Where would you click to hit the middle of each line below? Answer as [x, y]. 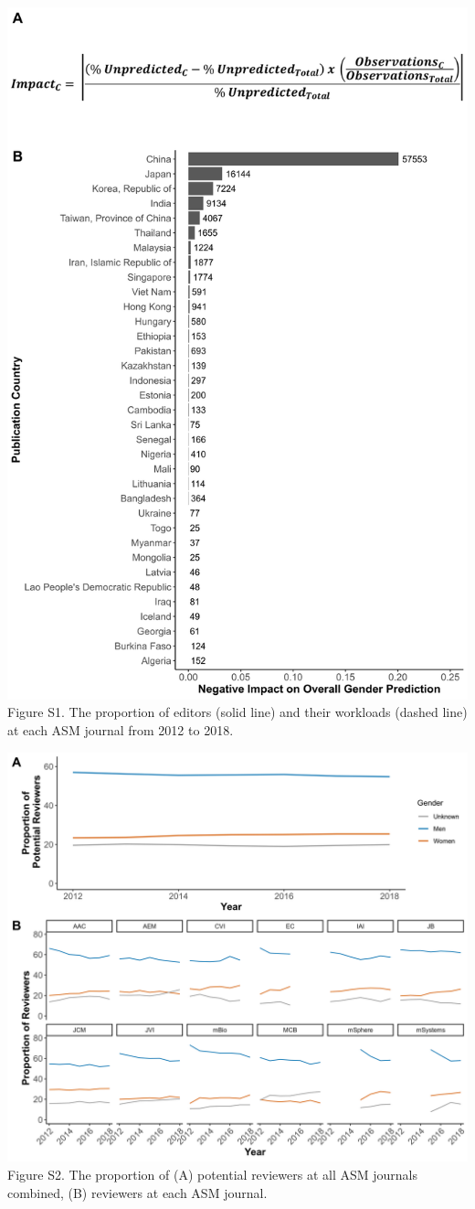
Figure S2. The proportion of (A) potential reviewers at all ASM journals [213, 1174]
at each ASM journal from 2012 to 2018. [121, 729]
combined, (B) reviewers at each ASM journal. [137, 1192]
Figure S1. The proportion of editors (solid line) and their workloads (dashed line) [237, 712]
